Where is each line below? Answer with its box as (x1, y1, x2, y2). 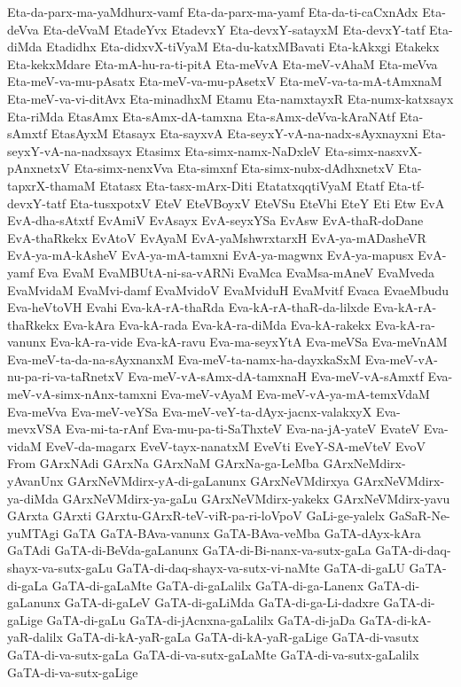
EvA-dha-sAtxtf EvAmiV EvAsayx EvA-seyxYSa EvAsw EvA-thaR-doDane (7, 211, 424, 230)
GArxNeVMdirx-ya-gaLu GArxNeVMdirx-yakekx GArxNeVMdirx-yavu (62, 488, 450, 507)
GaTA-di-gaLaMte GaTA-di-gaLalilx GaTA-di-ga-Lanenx (51, 575, 364, 594)
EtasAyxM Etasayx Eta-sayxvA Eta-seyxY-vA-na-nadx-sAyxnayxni (51, 124, 418, 143)
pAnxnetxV (7, 159, 70, 177)
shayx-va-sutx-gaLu (7, 558, 113, 576)
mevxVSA (7, 419, 62, 438)
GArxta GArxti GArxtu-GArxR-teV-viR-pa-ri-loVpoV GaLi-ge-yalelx (7, 506, 385, 525)
